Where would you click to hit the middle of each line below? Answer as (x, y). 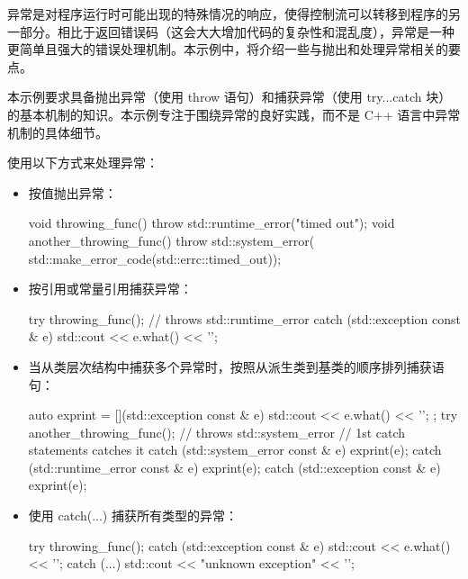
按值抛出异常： (72, 192)
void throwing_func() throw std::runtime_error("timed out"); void (211, 223)
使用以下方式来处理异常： (83, 163)
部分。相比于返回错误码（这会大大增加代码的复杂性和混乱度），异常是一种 (237, 31)
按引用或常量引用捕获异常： (110, 289)
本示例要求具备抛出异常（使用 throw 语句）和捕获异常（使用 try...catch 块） (229, 97)
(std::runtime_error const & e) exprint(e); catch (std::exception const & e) (234, 467)
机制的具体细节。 (58, 132)
